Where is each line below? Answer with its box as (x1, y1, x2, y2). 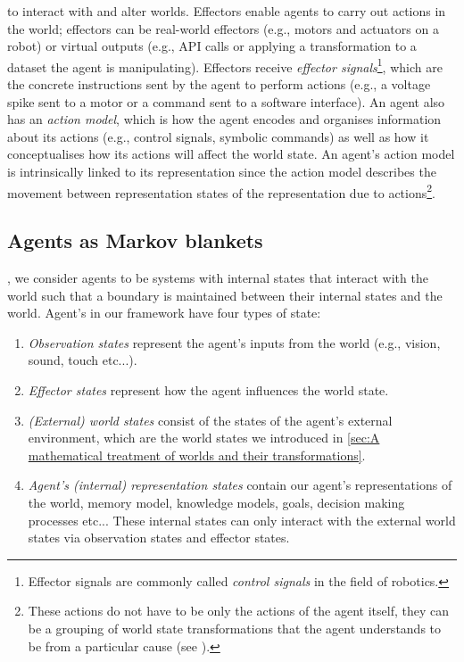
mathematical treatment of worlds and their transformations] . (28, 445, 366, 464)
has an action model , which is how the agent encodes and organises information (7, 110, 442, 128)
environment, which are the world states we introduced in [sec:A (28, 428, 380, 447)
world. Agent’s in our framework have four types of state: (7, 303, 321, 322)
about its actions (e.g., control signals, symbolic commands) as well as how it (7, 127, 429, 145)
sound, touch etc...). (28, 351, 137, 369)
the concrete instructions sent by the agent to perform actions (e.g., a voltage (7, 75, 431, 94)
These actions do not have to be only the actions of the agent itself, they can (28, 601, 450, 620)
